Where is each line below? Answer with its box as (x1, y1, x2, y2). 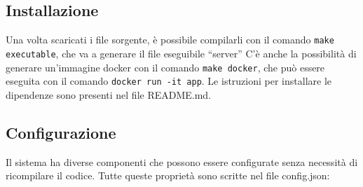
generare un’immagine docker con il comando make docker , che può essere (6, 60, 325, 74)
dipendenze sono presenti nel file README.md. (6, 87, 212, 102)
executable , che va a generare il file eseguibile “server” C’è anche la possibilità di (6, 46, 357, 60)
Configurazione (6, 121, 116, 143)
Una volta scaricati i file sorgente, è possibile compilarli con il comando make (6, 32, 334, 47)
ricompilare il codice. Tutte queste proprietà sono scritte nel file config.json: (6, 168, 330, 183)
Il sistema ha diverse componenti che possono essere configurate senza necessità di (6, 154, 358, 169)
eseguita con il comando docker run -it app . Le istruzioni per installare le (6, 74, 332, 88)
